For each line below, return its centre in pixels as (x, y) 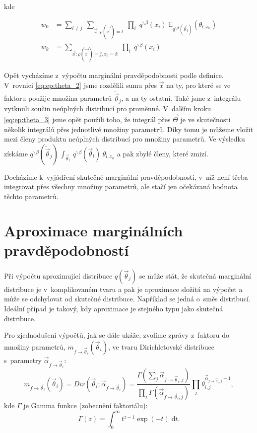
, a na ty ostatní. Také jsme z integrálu (181, 98)
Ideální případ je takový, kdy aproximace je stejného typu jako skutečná (114, 309)
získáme (16, 153)
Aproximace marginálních (94, 230)
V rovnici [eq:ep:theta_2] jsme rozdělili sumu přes (80, 85)
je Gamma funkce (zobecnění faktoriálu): (86, 405)
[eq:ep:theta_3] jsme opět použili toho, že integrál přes (87, 119)
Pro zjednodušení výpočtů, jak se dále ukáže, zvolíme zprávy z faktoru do (117, 335)
